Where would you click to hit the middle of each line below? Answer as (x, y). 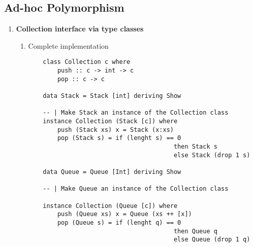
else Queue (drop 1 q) (212, 240)
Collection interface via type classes (80, 29)
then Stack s (195, 146)
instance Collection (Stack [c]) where (110, 121)
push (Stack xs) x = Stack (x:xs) (115, 130)
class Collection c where (87, 62)
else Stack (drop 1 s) (212, 155)
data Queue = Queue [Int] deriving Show (112, 172)
